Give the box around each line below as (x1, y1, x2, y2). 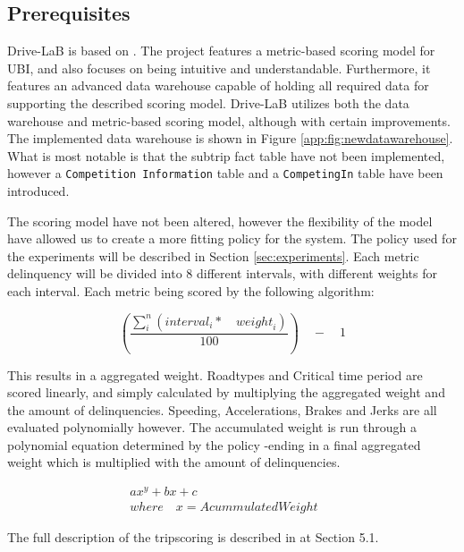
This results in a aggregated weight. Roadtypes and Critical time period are (7, 365, 423, 384)
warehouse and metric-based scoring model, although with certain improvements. (7, 111, 451, 130)
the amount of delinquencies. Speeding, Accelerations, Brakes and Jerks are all (7, 400, 437, 419)
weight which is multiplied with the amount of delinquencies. (7, 453, 341, 471)
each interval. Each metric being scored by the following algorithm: (7, 281, 375, 300)
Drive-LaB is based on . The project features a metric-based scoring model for (7, 41, 435, 60)
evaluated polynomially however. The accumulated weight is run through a (7, 418, 417, 437)
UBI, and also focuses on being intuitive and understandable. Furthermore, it (7, 58, 431, 77)
